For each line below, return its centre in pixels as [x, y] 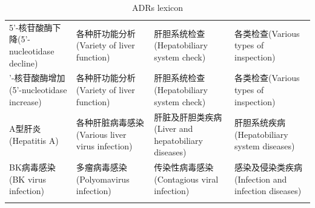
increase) [25, 101]
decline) [24, 63]
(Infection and [261, 179]
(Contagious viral [186, 179]
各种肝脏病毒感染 [110, 122]
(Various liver [101, 134]
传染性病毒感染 [184, 167]
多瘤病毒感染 [101, 167]
